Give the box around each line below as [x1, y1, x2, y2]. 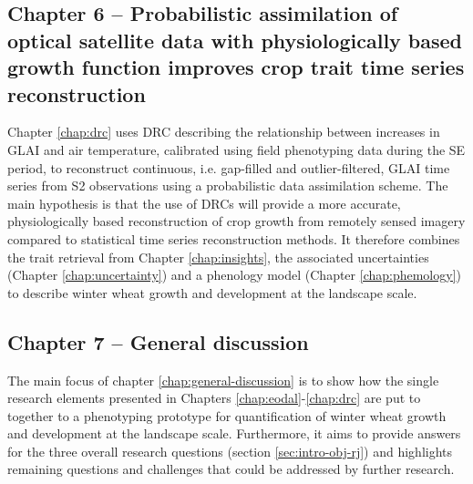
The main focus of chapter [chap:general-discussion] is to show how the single [7, 370, 439, 389]
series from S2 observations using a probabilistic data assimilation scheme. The [7, 176, 448, 195]
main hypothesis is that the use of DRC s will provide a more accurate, [7, 193, 401, 212]
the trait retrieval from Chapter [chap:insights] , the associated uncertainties [7, 247, 429, 266]
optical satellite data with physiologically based [7, 26, 463, 54]
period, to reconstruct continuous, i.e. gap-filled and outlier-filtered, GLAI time [7, 158, 450, 177]
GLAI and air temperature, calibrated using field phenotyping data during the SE [7, 139, 466, 159]
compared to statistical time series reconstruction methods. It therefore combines [7, 229, 460, 248]
